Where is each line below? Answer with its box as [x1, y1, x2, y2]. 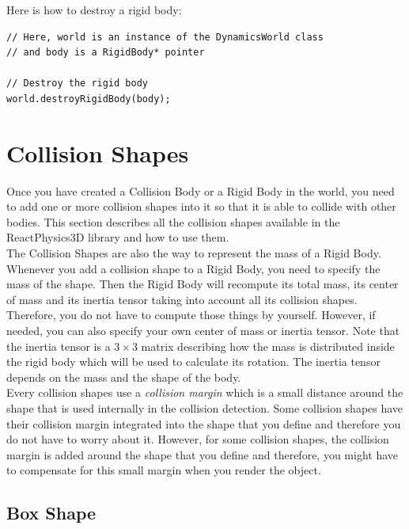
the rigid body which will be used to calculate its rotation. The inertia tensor [6, 353, 381, 370]
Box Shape [6, 500, 97, 525]
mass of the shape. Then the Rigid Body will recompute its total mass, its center [6, 276, 399, 292]
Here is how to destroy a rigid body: [6, 2, 182, 17]
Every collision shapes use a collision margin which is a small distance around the [6, 384, 403, 401]
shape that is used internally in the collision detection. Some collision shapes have [6, 400, 403, 416]
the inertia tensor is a [6, 337, 111, 354]
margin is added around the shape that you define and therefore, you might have [6, 446, 399, 462]
